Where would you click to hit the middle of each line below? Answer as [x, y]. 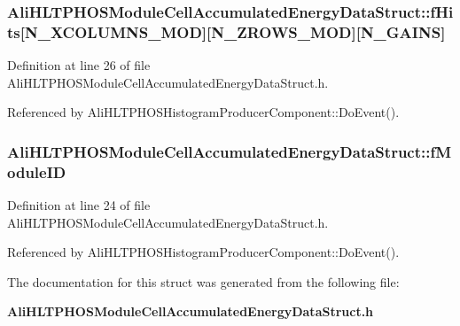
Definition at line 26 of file [79, 65]
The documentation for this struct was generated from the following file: [203, 281]
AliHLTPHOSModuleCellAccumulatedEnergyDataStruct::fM [230, 151]
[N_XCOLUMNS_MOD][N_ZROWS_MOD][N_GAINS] [233, 31]
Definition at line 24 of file [79, 205]
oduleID [37, 171]
